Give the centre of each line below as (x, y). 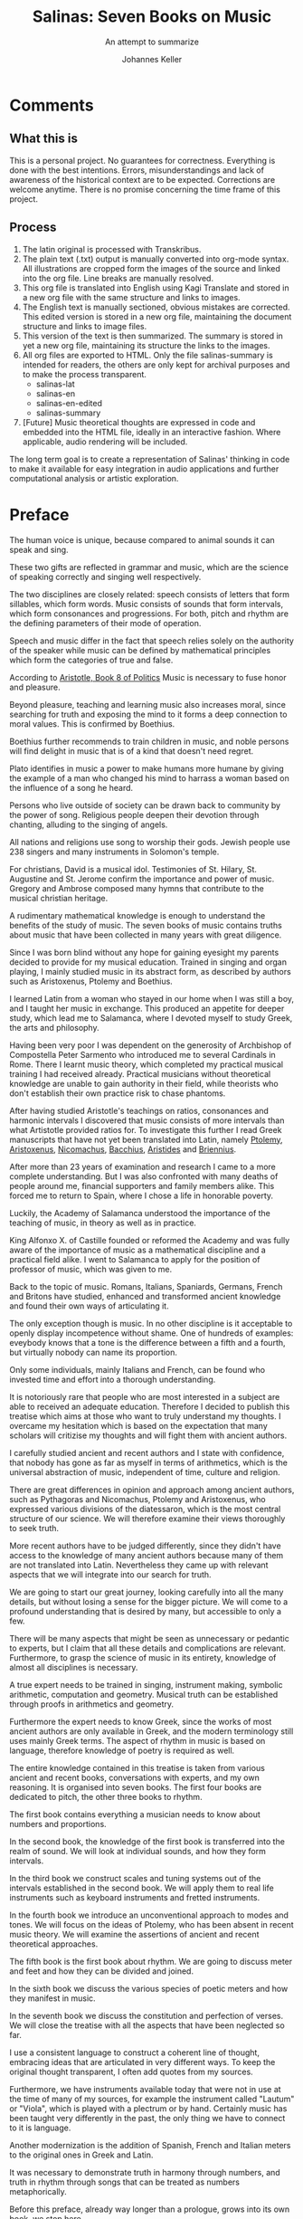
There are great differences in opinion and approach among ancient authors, (152, 1490)
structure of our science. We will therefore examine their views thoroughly (147, 1519)
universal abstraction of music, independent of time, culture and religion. (145, 1471)
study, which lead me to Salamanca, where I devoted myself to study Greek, (151, 1018)
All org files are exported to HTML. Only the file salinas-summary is (147, 355)
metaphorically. (38, 2191)
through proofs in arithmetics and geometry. (92, 1704)
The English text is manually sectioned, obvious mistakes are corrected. (156, 307)
